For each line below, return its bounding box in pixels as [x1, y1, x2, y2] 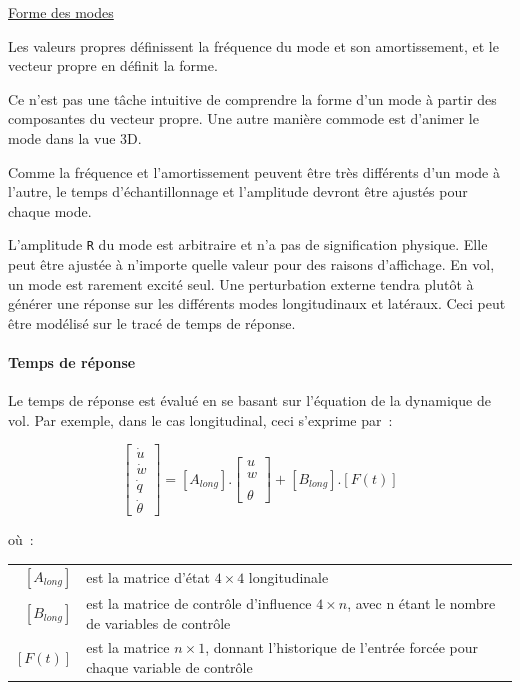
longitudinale [248, 566, 329, 587]
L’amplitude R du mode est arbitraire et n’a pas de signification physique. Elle [8, 234, 488, 255]
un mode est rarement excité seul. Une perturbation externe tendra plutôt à [8, 273, 474, 294]
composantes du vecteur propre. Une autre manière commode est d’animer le [8, 108, 479, 129]
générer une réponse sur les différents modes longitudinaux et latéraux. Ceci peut [8, 293, 506, 314]
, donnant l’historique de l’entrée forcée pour [205, 637, 479, 658]
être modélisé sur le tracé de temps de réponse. [8, 312, 296, 333]
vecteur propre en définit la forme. [8, 55, 218, 76]
